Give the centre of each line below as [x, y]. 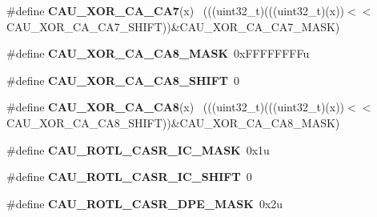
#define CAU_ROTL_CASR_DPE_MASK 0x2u [145, 203]
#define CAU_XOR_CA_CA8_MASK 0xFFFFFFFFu [158, 53]
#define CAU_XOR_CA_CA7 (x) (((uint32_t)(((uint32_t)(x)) [176, 10]
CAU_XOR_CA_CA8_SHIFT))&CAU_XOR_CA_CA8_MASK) [173, 122]
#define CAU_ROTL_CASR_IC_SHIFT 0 [129, 177]
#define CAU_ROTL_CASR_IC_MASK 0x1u [138, 149]
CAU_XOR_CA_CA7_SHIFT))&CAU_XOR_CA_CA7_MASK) [173, 26]
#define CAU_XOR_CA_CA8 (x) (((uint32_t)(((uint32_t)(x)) [176, 107]
